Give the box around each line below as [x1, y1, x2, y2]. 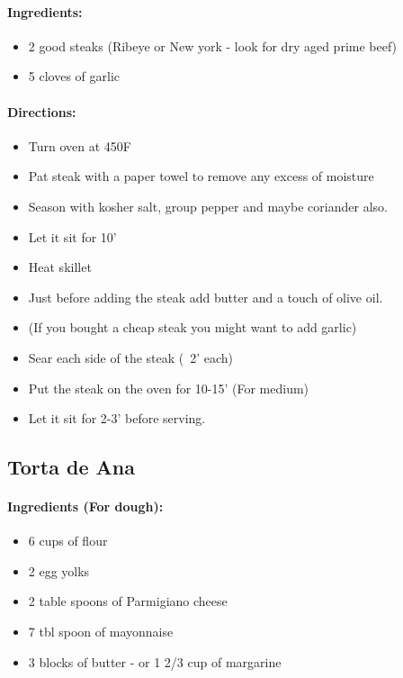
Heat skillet [28, 258, 92, 276]
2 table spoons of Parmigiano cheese [28, 592, 228, 610]
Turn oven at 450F [28, 136, 131, 155]
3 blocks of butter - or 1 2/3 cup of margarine [28, 652, 282, 671]
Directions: [7, 102, 76, 121]
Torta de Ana [7, 453, 135, 481]
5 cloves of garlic [28, 67, 121, 86]
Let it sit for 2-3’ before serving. [28, 409, 206, 428]
